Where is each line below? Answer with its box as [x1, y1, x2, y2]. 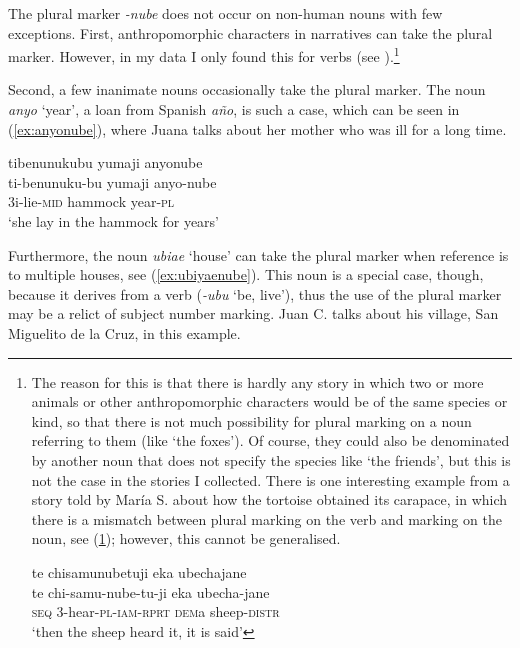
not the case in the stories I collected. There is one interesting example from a [31, 469, 510, 490]
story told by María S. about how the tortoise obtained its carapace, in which [31, 489, 508, 510]
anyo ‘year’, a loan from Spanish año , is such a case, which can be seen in [8, 99, 460, 120]
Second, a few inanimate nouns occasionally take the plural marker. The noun [8, 79, 486, 100]
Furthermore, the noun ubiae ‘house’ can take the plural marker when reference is [8, 244, 509, 265]
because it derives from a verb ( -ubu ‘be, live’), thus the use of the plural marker [8, 283, 502, 304]
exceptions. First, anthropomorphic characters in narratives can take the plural [8, 22, 493, 43]
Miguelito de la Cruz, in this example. [8, 322, 241, 343]
